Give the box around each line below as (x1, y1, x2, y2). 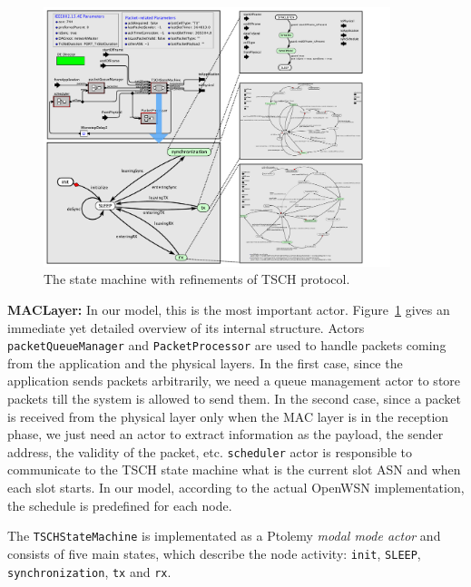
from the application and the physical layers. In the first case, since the (7, 353, 403, 372)
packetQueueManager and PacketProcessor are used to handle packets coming (7, 336, 446, 355)
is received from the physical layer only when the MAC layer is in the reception (7, 406, 449, 426)
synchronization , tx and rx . (7, 562, 172, 581)
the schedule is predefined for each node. (7, 495, 232, 514)
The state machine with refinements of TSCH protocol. (44, 269, 350, 289)
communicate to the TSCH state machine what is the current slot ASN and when (7, 460, 461, 479)
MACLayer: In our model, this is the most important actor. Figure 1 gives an (7, 300, 450, 318)
